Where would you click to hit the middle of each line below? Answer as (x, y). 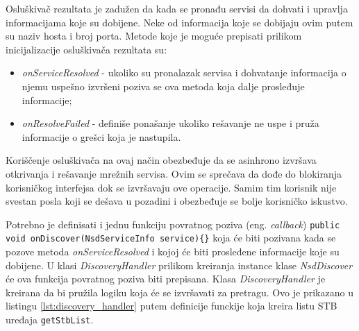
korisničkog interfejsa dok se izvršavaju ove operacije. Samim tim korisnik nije (171, 187)
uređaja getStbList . (50, 319)
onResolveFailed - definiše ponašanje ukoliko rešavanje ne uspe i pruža (170, 123)
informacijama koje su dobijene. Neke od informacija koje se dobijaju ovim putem (179, 22)
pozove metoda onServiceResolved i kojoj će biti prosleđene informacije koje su (173, 252)
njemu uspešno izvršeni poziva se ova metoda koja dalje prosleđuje (163, 86)
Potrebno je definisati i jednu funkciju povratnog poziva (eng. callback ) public (173, 224)
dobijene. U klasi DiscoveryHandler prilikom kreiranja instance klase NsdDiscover (179, 265)
